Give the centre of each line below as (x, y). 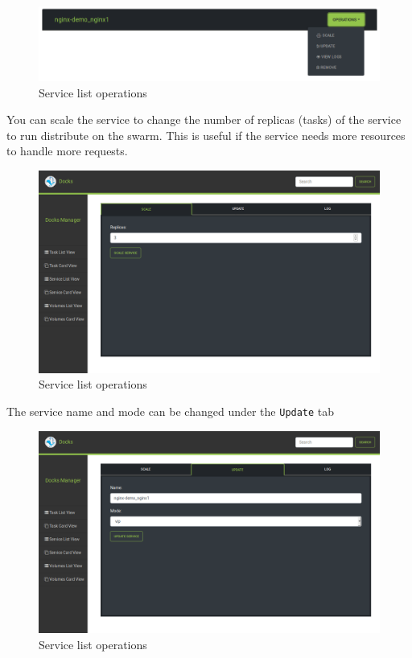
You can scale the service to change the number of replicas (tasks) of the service (204, 119)
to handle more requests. (67, 151)
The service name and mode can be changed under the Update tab (171, 411)
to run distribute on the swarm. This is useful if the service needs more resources (206, 135)
